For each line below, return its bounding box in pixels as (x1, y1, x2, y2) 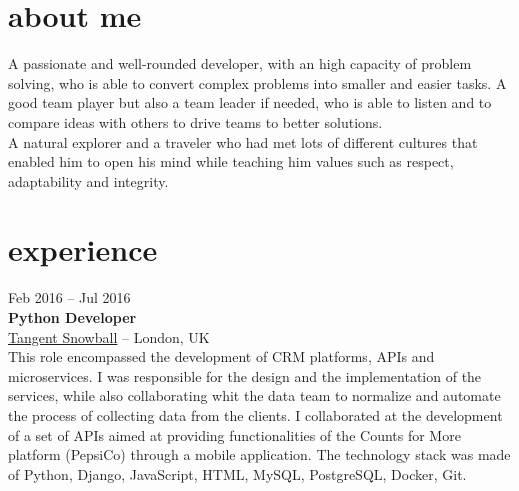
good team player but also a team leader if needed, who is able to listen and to (8, 92, 492, 113)
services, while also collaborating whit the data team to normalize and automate (8, 385, 501, 406)
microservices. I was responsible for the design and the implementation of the (8, 365, 482, 386)
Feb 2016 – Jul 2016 (8, 287, 131, 308)
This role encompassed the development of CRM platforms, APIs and (8, 346, 435, 367)
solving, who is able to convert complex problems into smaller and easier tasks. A (8, 72, 507, 93)
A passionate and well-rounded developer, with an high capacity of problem (8, 53, 472, 74)
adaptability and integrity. (8, 170, 169, 191)
